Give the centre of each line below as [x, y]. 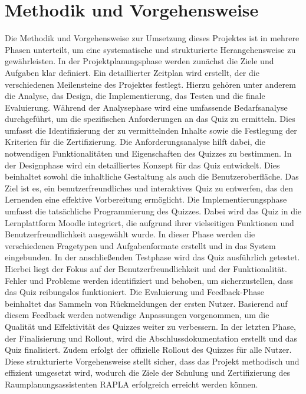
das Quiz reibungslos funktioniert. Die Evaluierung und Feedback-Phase [134, 292]
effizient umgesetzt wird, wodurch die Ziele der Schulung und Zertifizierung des [148, 373]
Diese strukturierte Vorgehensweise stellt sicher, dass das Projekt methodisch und [152, 361]
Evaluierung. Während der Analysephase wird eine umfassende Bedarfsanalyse [146, 107]
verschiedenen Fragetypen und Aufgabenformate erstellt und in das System [140, 245]
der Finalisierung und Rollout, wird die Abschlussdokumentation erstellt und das [151, 338]
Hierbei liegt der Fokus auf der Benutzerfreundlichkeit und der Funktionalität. [146, 269]
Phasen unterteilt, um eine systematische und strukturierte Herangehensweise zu [150, 49]
